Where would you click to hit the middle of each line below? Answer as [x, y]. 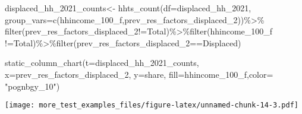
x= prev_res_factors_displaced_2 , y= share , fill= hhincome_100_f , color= [139, 74]
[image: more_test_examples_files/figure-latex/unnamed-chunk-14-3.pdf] [152, 105]
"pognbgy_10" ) [32, 86]
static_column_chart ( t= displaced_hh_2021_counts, [102, 63]
